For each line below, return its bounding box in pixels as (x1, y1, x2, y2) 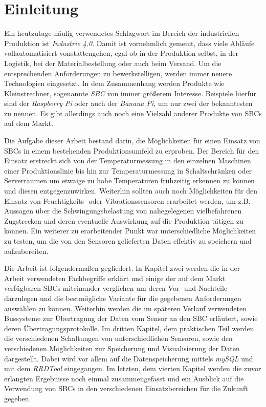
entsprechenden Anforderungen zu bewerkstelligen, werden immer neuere (4, 68, 232, 78)
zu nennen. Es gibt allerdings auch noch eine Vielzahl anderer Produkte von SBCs (4, 108, 262, 118)
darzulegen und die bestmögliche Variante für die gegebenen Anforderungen (4, 292, 241, 303)
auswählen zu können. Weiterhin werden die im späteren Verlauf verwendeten (4, 303, 247, 313)
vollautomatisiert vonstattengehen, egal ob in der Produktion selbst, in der (4, 48, 239, 58)
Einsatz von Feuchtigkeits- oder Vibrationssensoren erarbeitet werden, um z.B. (4, 195, 251, 206)
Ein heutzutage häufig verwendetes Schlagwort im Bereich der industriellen (4, 28, 239, 38)
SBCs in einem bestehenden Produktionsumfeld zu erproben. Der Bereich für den (4, 145, 259, 156)
